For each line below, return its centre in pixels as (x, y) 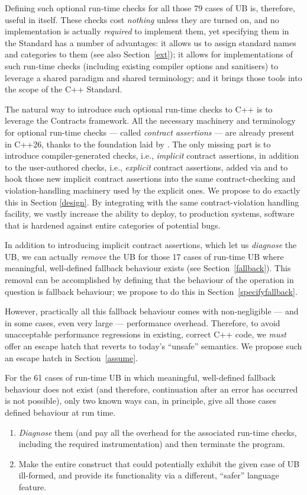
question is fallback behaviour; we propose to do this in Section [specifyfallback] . (151, 291)
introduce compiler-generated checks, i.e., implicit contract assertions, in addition (152, 155)
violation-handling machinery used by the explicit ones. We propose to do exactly (153, 190)
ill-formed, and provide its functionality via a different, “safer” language (149, 475)
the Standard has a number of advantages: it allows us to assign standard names (151, 42)
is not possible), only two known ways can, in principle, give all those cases (141, 401)
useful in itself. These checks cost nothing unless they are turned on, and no (142, 19)
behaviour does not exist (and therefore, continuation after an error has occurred (151, 389)
